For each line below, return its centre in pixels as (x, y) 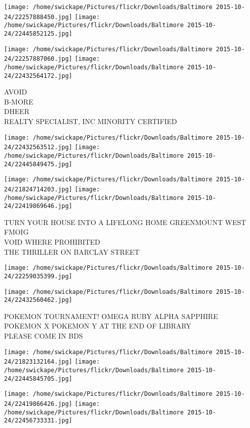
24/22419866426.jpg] (38, 404)
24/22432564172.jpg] (38, 76)
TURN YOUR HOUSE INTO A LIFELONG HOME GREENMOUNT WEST (125, 222)
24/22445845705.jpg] (38, 379)
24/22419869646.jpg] (38, 206)
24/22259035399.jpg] (38, 276)
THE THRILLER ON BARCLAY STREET (72, 251)
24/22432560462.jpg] (38, 300)
